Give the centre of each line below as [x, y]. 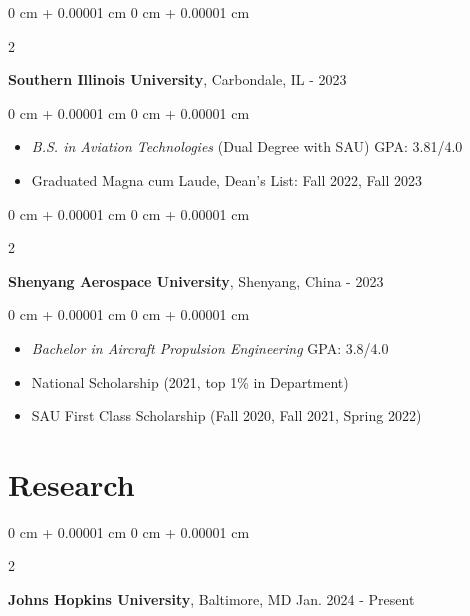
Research [71, 483]
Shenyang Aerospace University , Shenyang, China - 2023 [196, 280]
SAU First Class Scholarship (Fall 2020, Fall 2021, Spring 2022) [226, 415]
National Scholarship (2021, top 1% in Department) [190, 381]
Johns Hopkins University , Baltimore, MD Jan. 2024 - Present [211, 599]
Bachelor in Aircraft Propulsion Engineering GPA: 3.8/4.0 [210, 347]
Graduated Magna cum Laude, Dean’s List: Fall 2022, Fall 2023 [226, 179]
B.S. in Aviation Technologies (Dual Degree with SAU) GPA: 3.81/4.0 [247, 146]
